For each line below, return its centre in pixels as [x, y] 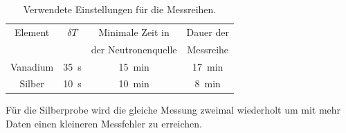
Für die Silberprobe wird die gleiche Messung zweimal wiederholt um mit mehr [173, 110]
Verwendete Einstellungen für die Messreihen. [120, 9]
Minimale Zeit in [134, 32]
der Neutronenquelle [134, 49]
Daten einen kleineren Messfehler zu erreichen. [104, 124]
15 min [134, 66]
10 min [134, 83]
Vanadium [32, 66]
